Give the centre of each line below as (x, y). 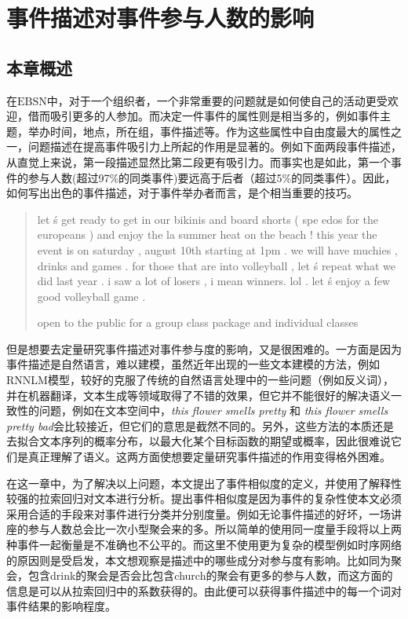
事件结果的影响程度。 (61, 606)
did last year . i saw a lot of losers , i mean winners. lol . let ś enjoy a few (214, 281)
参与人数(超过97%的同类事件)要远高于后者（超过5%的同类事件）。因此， (212, 177)
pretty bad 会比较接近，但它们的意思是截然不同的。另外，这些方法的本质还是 (200, 425)
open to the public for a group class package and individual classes (198, 322)
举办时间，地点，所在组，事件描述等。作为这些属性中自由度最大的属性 (209, 131)
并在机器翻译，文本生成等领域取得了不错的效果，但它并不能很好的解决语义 (199, 395)
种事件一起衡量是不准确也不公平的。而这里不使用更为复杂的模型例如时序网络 (204, 545)
